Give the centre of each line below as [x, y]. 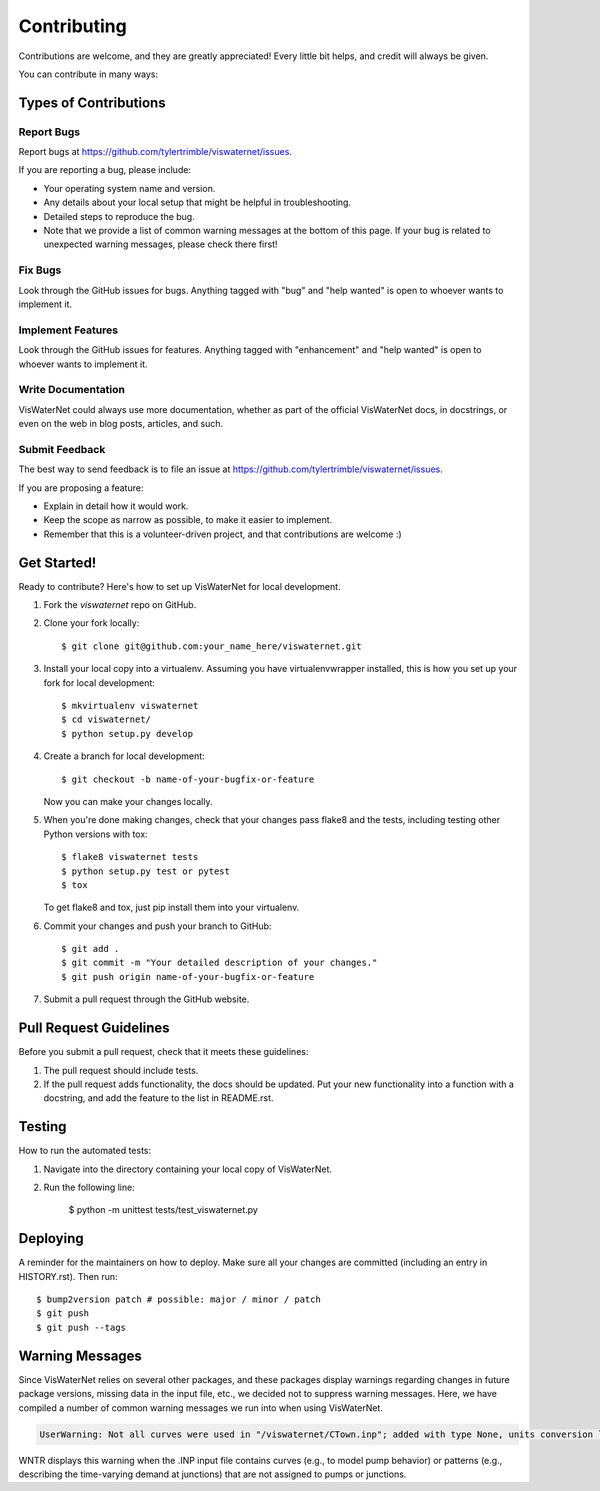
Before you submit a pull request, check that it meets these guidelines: [163, 1052]
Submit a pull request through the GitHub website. [146, 999]
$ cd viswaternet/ [106, 719]
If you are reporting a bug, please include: [105, 170]
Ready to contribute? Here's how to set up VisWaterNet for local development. [179, 586]
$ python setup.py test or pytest [145, 871]
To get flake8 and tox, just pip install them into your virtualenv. [171, 907]
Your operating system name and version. [129, 188]
